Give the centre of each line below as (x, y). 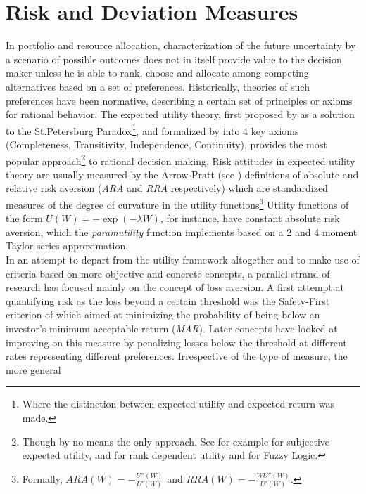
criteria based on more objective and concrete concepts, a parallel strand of (168, 273)
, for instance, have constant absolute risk (250, 218)
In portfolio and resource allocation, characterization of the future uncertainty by (181, 45)
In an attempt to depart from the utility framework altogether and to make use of (183, 259)
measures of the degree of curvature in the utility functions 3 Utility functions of (177, 203)
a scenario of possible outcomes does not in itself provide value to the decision (174, 59)
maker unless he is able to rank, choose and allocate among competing (157, 73)
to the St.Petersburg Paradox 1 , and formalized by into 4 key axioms (152, 129)
